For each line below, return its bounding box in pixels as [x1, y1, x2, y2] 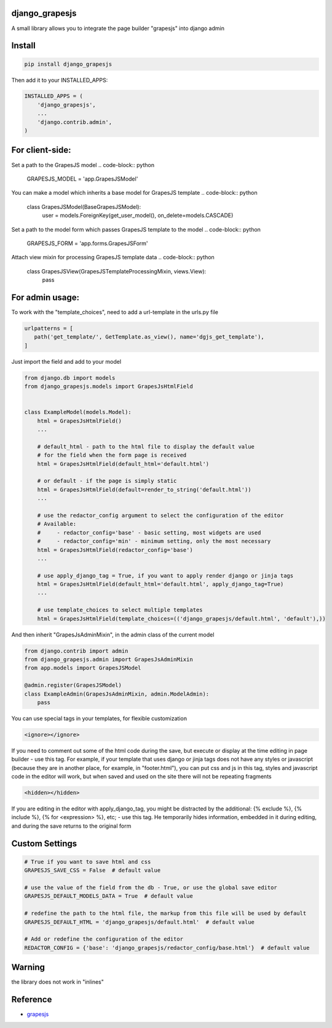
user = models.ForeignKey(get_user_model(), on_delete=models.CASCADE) [42, 212, 234, 219]
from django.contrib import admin [24, 647, 128, 654]
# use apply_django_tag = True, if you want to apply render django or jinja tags [37, 572, 294, 579]
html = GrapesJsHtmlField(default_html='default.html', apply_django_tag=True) [37, 581, 284, 588]
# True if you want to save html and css [24, 858, 151, 865]
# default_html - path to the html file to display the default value [37, 443, 255, 450]
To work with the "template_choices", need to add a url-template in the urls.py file [11, 308, 218, 316]
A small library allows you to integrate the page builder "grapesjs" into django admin [11, 25, 224, 32]
